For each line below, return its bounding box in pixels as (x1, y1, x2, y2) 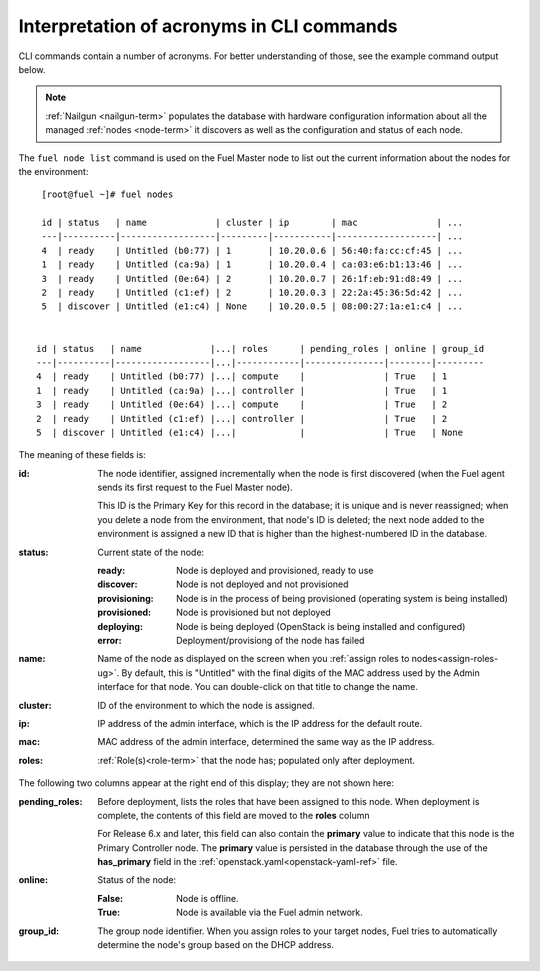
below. (18, 63, 46, 75)
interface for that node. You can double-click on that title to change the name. (97, 681, 419, 693)
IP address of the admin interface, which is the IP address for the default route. (97, 717, 423, 729)
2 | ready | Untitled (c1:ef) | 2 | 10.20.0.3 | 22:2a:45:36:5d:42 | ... (41, 287, 464, 299)
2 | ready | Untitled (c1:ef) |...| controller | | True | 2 (36, 413, 448, 424)
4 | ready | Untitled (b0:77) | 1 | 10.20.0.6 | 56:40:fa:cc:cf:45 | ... (41, 245, 464, 256)
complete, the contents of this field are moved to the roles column (97, 809, 370, 821)
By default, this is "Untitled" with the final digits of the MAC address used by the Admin (121, 666, 480, 679)
